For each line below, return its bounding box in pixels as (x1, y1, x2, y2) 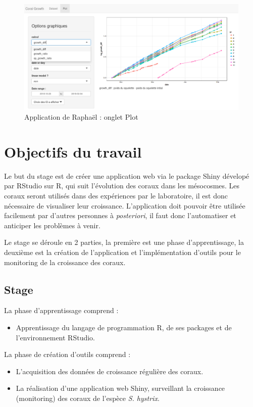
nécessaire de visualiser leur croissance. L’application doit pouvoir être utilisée (4, 200, 245, 211)
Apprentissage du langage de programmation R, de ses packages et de (16, 322, 232, 332)
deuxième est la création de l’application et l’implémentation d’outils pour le (4, 246, 241, 257)
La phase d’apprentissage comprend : (4, 305, 119, 316)
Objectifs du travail (4, 141, 142, 162)
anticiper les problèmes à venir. (4, 220, 100, 230)
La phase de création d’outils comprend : (4, 349, 131, 360)
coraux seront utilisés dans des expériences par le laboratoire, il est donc (4, 190, 228, 201)
